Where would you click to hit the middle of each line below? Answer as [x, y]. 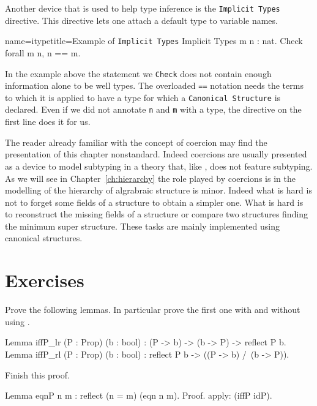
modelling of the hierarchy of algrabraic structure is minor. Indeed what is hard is [158, 190]
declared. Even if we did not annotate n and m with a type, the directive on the [153, 109]
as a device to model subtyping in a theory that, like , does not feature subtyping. [159, 166]
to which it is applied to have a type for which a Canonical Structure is [143, 97]
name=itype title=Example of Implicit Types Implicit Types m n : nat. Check [154, 41]
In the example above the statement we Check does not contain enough [138, 73]
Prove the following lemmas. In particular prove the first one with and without [153, 310]
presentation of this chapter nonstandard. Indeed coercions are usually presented [156, 154]
